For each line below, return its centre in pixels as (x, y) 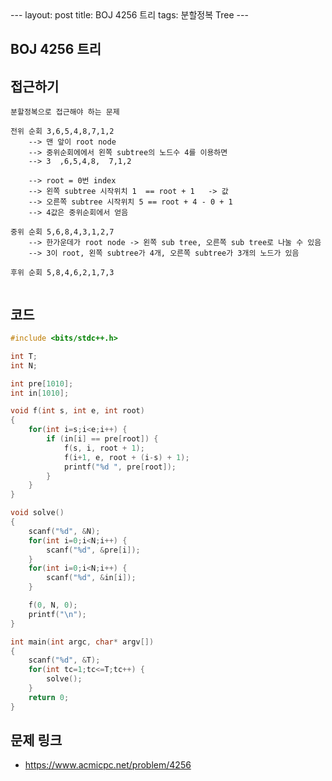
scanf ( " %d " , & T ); (64, 660)
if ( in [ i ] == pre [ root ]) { (102, 439)
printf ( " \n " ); (57, 614)
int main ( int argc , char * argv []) (82, 642)
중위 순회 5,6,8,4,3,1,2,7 (62, 232)
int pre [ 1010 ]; (42, 383)
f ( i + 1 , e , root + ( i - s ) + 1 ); (126, 457)
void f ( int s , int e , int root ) (77, 411)
